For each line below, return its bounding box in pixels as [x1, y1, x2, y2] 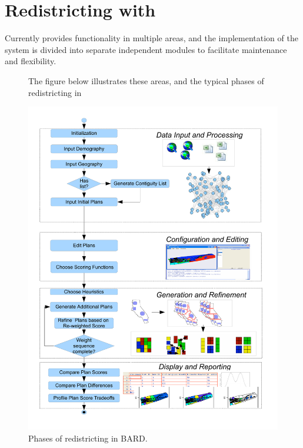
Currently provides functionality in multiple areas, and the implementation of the [5, 32, 298, 44]
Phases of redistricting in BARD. [28, 432, 148, 444]
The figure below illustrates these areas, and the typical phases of [28, 74, 264, 87]
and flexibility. [5, 55, 56, 67]
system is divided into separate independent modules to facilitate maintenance [5, 43, 287, 55]
